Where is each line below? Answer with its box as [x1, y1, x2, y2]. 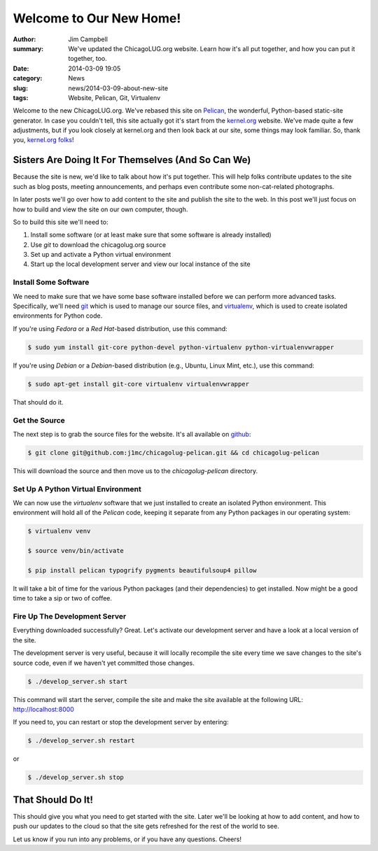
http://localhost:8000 [13, 705, 75, 713]
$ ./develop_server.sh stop [27, 773, 124, 782]
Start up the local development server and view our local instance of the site [30, 260, 251, 269]
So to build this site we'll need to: [13, 218, 108, 226]
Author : [13, 35, 36, 43]
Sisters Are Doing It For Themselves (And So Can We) [13, 154, 251, 166]
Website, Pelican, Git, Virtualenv [68, 93, 161, 101]
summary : [13, 44, 44, 52]
